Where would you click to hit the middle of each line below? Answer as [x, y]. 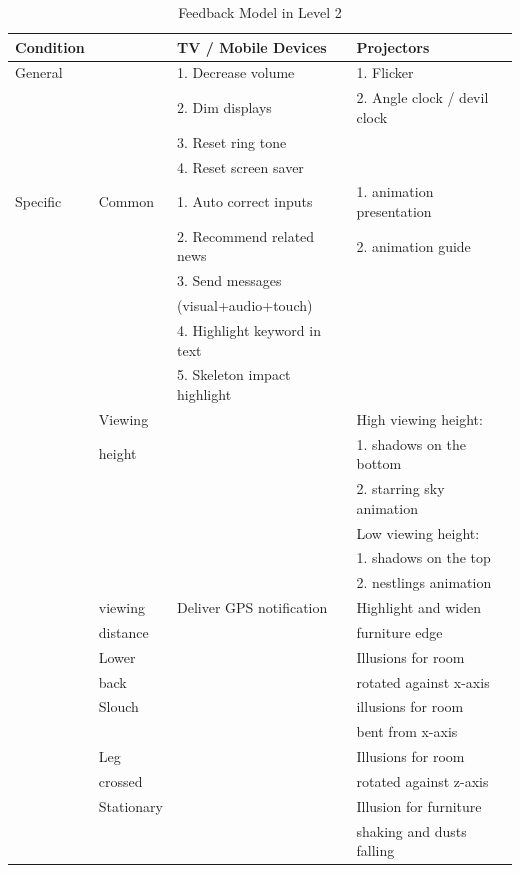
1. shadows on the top [423, 557]
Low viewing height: [418, 532]
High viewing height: [419, 418]
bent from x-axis [407, 731]
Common [126, 201]
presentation [394, 211]
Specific [38, 201]
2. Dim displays [224, 107]
